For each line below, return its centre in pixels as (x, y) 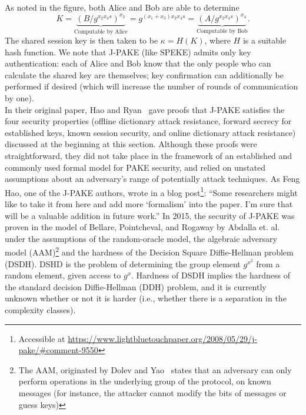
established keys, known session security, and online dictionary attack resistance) (150, 132)
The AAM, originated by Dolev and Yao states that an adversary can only (155, 369)
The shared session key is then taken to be (82, 40)
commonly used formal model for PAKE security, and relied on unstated (135, 167)
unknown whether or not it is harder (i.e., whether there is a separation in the (146, 298)
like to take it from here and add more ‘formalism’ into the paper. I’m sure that (149, 204)
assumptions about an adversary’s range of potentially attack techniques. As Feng (152, 179)
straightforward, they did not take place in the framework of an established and (149, 155)
